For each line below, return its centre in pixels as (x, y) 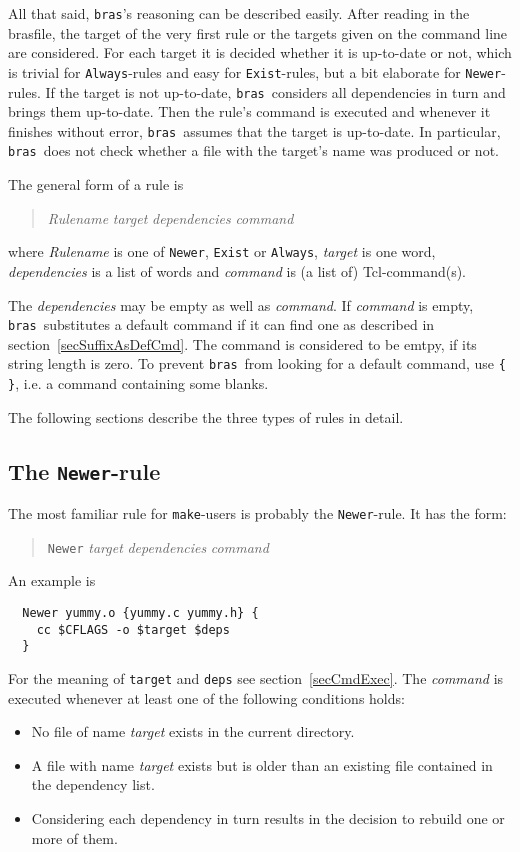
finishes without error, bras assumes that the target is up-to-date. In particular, (254, 130)
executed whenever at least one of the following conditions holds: (206, 697)
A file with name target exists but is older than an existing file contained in (262, 764)
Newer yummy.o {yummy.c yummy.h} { (140, 612)
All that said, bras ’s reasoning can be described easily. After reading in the (239, 13)
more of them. (74, 837)
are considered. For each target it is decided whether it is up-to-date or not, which (260, 52)
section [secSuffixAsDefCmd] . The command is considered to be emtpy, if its (242, 343)
